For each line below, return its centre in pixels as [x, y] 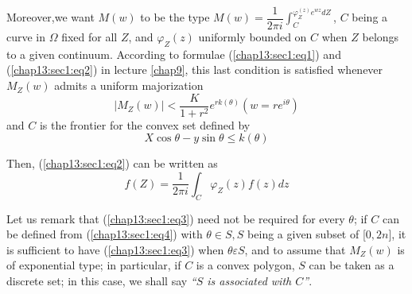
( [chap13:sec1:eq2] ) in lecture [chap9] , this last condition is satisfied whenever [195, 70]
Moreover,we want [51, 17]
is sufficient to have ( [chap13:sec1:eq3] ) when [115, 249]
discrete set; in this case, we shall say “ [101, 281]
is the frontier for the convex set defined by [145, 124]
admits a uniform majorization [129, 85]
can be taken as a [352, 265]
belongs [381, 37]
